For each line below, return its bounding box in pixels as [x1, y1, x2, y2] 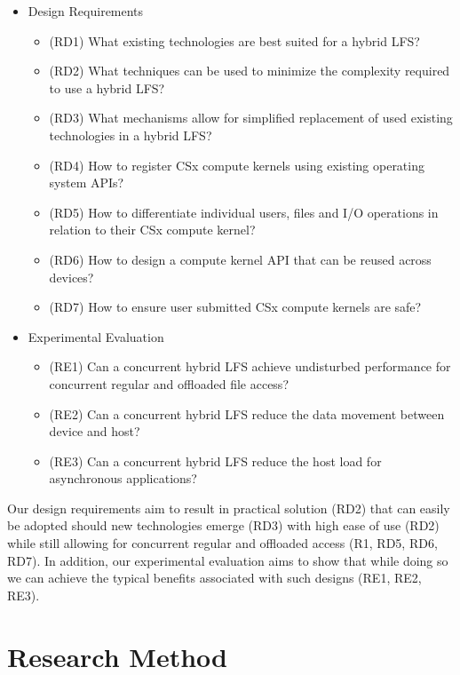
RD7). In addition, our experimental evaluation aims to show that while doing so [7, 551, 448, 569]
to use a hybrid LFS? [49, 78, 165, 97]
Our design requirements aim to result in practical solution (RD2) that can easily [7, 498, 450, 517]
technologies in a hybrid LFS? [49, 125, 212, 144]
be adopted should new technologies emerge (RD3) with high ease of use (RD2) [7, 516, 440, 535]
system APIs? [49, 173, 124, 192]
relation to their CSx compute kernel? [49, 220, 256, 239]
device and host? [49, 422, 140, 441]
